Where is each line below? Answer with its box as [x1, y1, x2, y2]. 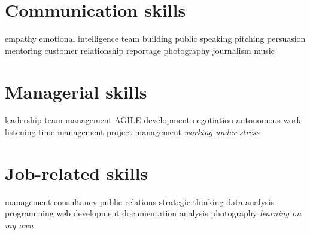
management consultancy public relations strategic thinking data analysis [5, 195, 275, 207]
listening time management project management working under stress [5, 126, 260, 138]
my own [5, 218, 34, 231]
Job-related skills [5, 160, 148, 185]
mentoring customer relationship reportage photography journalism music [5, 44, 275, 56]
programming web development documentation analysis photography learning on [5, 207, 302, 219]
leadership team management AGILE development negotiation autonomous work [5, 114, 301, 126]
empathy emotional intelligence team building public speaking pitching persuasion [5, 32, 306, 45]
